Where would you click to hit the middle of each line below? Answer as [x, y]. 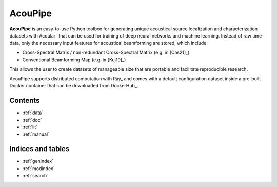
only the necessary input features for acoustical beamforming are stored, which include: [114, 43]
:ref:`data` [33, 113]
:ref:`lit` [30, 127]
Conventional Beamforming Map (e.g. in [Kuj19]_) [74, 60]
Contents [25, 100]
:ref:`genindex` [38, 161]
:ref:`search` [35, 176]
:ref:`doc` [32, 120]
